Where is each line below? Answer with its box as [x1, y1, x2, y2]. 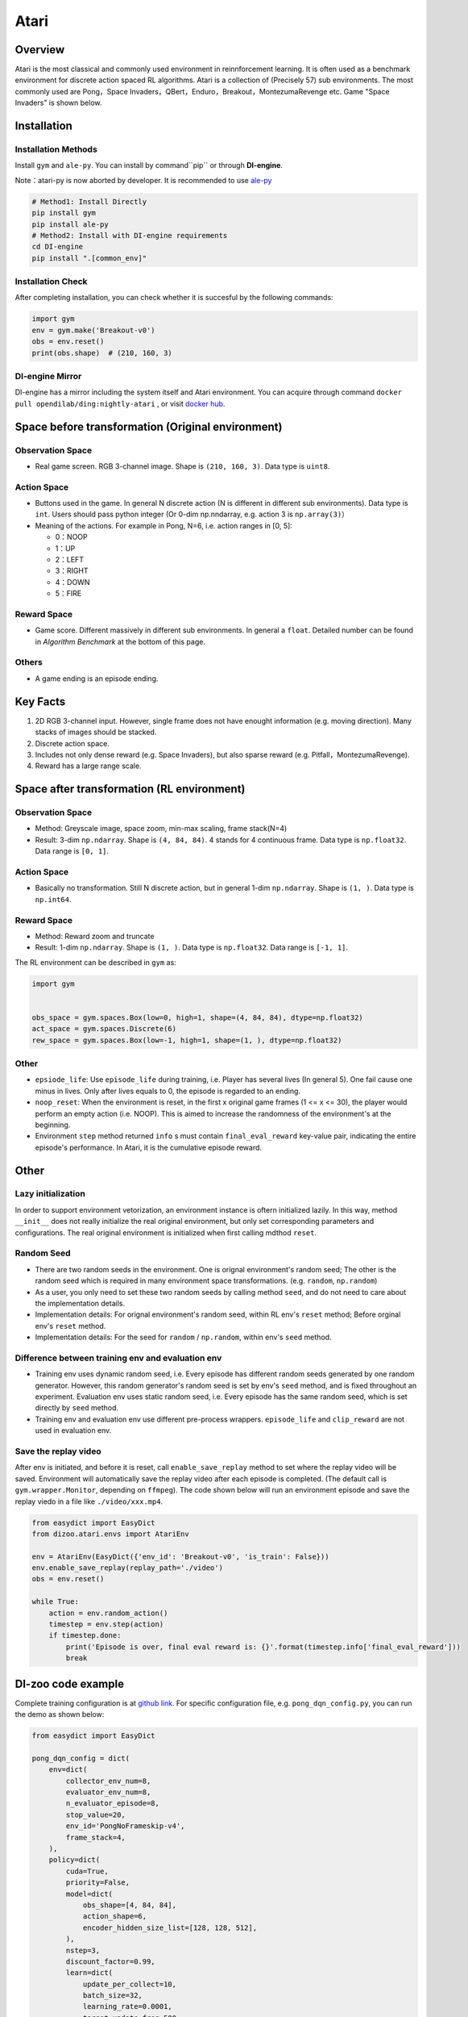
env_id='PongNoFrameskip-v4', [65, 1822, 185, 1831]
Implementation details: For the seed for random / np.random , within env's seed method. [35, 1332, 332, 1343]
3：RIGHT [55, 566, 89, 576]
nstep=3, [65, 1945, 101, 1955]
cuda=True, [65, 1866, 109, 1876]
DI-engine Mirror [14, 370, 82, 382]
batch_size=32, [82, 1991, 143, 2000]
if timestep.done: [48, 1631, 122, 1640]
